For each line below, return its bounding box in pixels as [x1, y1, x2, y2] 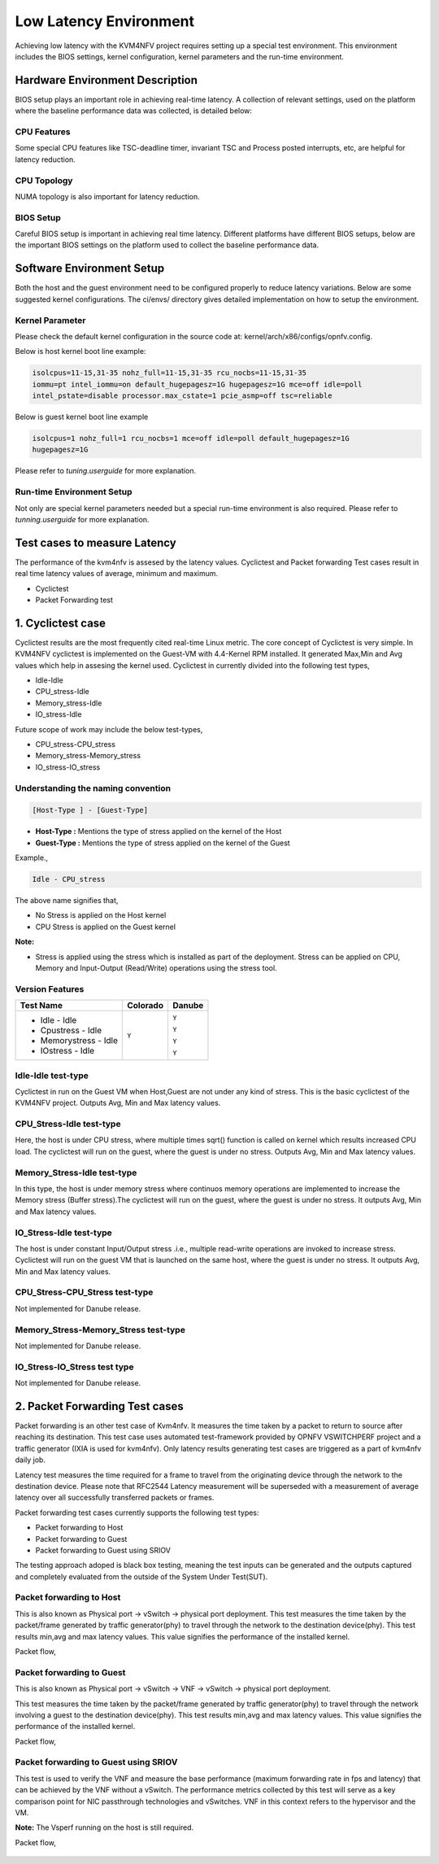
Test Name [20, 1000, 63, 1011]
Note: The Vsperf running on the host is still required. [15, 1823, 194, 1832]
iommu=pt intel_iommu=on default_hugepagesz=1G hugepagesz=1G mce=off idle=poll [32, 379, 363, 389]
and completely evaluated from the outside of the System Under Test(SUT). [15, 1571, 268, 1582]
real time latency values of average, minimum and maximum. [15, 569, 219, 578]
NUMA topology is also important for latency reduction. [15, 191, 201, 201]
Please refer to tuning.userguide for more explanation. [15, 466, 197, 476]
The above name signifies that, [15, 896, 119, 906]
